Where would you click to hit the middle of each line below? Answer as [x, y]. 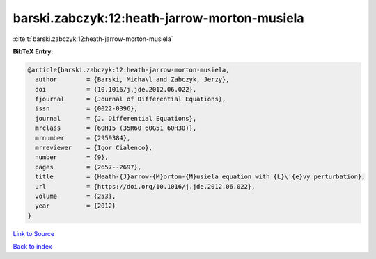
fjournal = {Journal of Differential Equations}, [131, 99]
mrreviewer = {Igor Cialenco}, [94, 148]
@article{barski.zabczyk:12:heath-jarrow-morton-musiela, [128, 70]
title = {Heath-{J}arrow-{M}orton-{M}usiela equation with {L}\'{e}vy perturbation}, [200, 177]
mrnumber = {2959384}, [83, 138]
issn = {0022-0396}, [87, 109]
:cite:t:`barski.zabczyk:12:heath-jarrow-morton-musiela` [93, 39]
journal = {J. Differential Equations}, [116, 118]
